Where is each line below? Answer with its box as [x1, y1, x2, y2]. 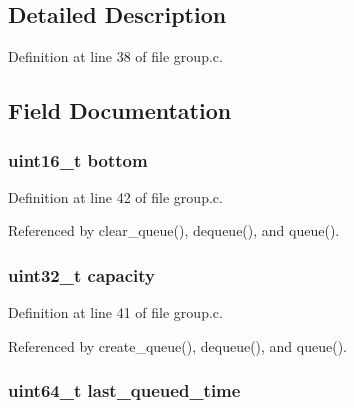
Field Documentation [8, 95, 232, 126]
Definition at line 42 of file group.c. [8, 186, 223, 207]
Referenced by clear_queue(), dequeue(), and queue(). [8, 220, 340, 241]
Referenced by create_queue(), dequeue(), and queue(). [8, 335, 347, 356]
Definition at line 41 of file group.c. [8, 302, 223, 323]
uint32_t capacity [8, 262, 155, 287]
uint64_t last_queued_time [8, 378, 241, 403]
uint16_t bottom [8, 147, 148, 172]
